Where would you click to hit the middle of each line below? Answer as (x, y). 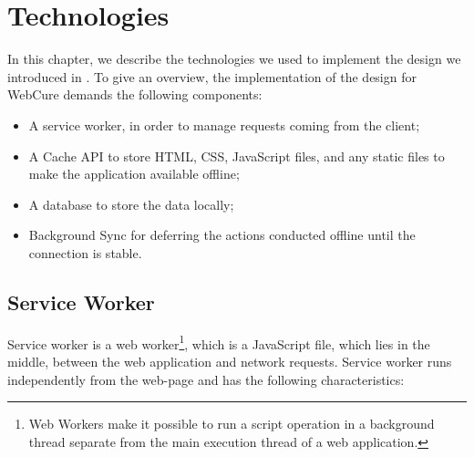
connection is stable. (85, 252)
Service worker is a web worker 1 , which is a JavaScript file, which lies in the (219, 342)
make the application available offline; (134, 174)
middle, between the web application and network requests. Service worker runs (230, 361)
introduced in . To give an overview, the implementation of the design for (212, 76)
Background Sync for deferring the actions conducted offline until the (222, 235)
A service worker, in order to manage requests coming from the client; (224, 125)
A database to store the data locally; (131, 204)
